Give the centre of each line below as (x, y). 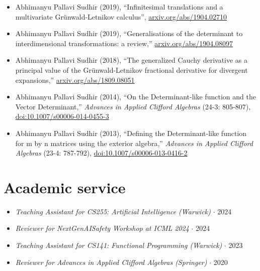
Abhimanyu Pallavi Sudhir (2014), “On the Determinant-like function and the (136, 97)
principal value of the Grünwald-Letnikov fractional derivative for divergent (132, 70)
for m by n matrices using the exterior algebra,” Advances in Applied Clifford (134, 143)
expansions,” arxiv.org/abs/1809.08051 (75, 80)
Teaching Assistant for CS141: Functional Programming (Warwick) (119, 245)
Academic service (65, 187)
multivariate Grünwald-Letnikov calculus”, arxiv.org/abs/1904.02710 (121, 16)
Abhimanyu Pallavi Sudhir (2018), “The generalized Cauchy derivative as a (132, 60)
